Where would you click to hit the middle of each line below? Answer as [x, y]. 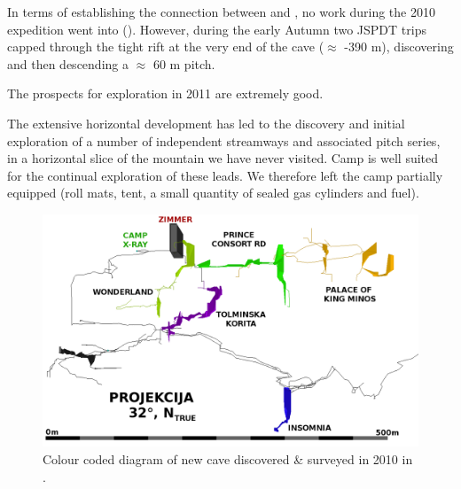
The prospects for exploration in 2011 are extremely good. [165, 93]
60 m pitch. [184, 63]
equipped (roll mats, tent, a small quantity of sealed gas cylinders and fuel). [213, 193]
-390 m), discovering [399, 47]
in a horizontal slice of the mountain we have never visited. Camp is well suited [223, 158]
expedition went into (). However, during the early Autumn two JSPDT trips [217, 29]
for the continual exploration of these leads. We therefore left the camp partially [225, 175]
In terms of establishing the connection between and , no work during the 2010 [221, 12]
